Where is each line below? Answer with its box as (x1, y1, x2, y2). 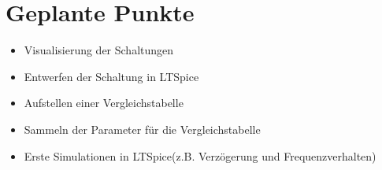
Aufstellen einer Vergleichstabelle (24, 94, 184, 111)
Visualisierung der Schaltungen (24, 42, 174, 58)
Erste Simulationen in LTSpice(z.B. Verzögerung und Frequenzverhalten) (24, 147, 376, 164)
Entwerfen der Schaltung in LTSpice (24, 68, 199, 84)
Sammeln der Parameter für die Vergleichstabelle (24, 120, 261, 137)
